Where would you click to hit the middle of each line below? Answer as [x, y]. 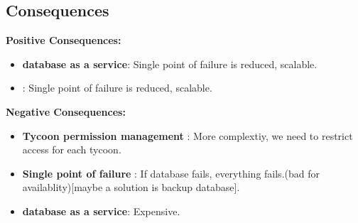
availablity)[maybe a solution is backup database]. [131, 187]
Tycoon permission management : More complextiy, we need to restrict [188, 135]
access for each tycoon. [72, 149]
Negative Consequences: [66, 111]
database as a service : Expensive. [101, 211]
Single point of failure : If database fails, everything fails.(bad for [171, 173]
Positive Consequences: [64, 40]
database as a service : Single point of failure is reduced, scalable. [170, 64]
